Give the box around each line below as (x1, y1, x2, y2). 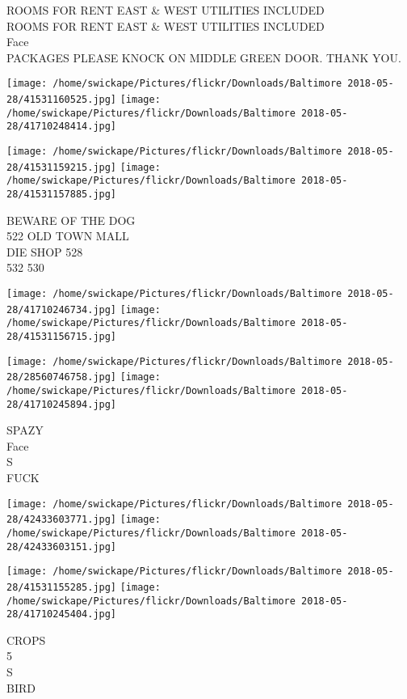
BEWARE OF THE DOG (6, 211, 136, 228)
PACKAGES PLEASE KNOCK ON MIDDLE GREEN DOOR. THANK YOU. (6, 49, 401, 66)
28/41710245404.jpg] (6, 608, 117, 621)
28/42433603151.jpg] (6, 540, 117, 553)
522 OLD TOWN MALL (6, 227, 129, 244)
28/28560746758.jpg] (6, 371, 117, 383)
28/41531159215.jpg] (6, 161, 117, 173)
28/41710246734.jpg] (6, 303, 117, 316)
